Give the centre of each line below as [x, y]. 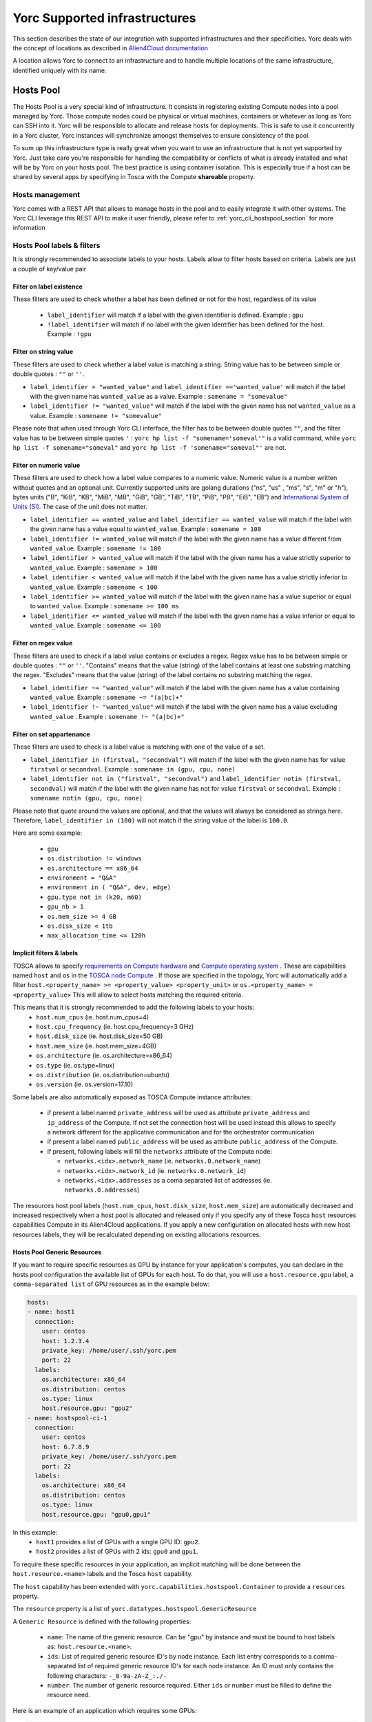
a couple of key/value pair [50, 269]
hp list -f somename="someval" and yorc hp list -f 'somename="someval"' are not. [149, 447]
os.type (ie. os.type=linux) [75, 1065]
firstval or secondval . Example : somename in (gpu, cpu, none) [133, 769]
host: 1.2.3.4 [65, 1341]
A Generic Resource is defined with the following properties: [102, 1621]
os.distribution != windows [95, 859]
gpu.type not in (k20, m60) [95, 897]
